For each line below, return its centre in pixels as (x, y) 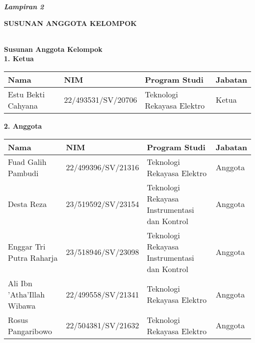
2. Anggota (23, 126)
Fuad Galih (27, 161)
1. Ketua (19, 58)
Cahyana (23, 105)
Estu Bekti (26, 94)
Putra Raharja (33, 257)
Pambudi (23, 173)
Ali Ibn (20, 283)
